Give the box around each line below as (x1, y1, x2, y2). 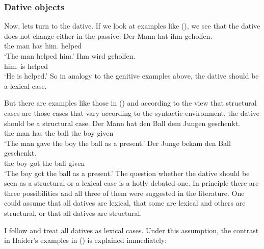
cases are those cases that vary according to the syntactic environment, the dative (4, 107, 260, 118)
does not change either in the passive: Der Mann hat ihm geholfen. (4, 30, 213, 41)
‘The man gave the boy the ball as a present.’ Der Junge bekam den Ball (4, 137, 231, 148)
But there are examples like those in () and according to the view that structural (4, 97, 257, 108)
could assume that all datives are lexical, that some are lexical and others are (4, 197, 246, 208)
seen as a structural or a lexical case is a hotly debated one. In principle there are (4, 178, 259, 188)
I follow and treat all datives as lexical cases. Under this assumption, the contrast (4, 225, 259, 235)
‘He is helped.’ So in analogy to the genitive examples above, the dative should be (4, 70, 259, 81)
